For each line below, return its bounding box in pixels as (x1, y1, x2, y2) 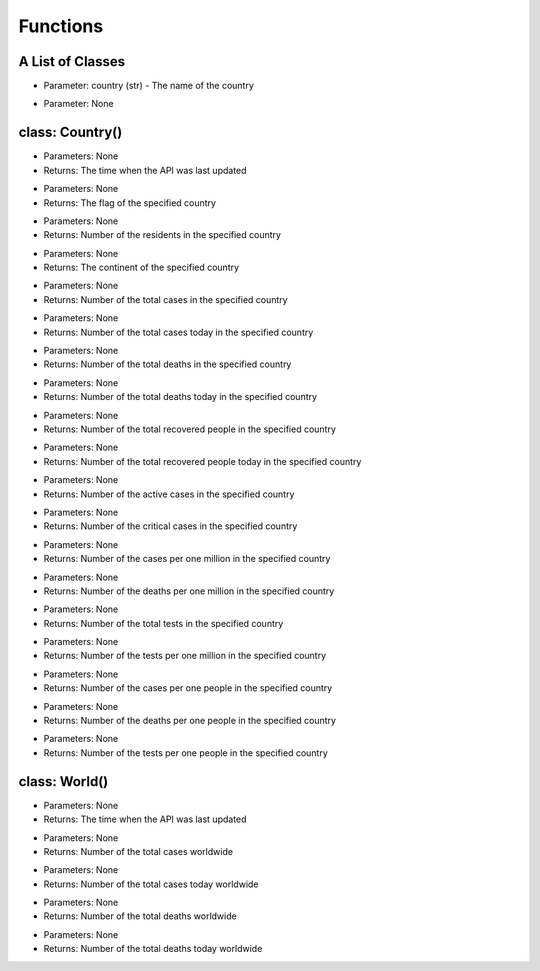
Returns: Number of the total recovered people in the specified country (43, 423, 337, 435)
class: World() (18, 773, 109, 790)
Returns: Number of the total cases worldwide (43, 845, 234, 857)
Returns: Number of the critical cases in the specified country (43, 520, 298, 532)
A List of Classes (18, 53, 126, 70)
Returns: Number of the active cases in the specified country (43, 488, 295, 500)
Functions (18, 15, 104, 37)
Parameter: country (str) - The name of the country (43, 80, 255, 92)
